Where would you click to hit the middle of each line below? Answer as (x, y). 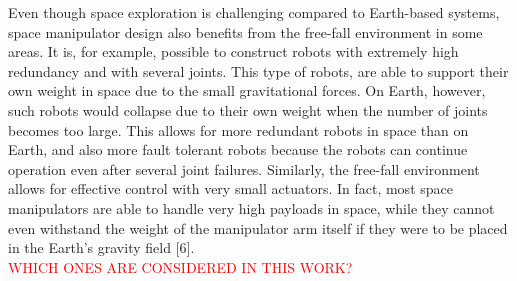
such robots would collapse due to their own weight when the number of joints (248, 109)
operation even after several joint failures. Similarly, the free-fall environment (244, 168)
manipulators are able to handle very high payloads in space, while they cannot (251, 207)
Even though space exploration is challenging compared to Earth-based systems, (254, 12)
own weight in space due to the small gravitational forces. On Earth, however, (247, 90)
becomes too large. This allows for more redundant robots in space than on (238, 129)
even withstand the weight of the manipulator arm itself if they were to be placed (258, 227)
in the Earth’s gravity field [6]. (101, 247)
